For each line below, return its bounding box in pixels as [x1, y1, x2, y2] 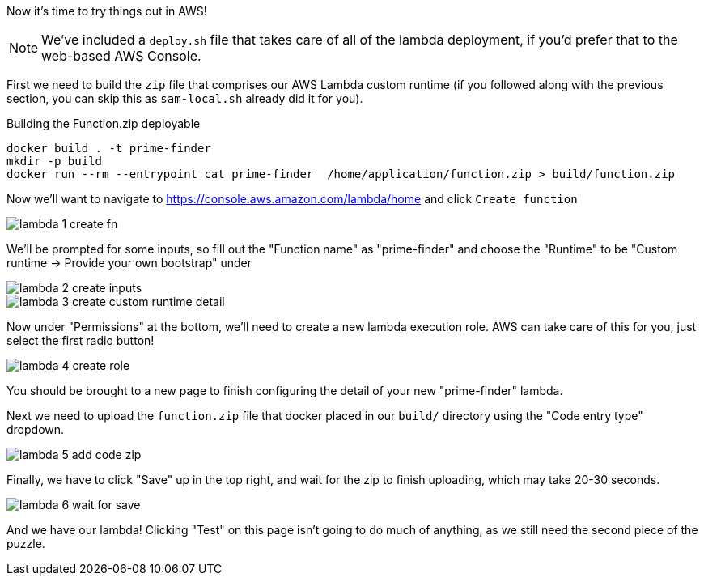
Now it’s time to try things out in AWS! [6, 4, 207, 18]
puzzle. [6, 537, 45, 550]
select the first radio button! [6, 333, 155, 347]
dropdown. [6, 423, 65, 436]
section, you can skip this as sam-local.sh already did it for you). [6, 91, 363, 105]
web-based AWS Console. [41, 48, 201, 64]
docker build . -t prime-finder [6, 142, 211, 155]
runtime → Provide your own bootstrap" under [6, 256, 252, 270]
